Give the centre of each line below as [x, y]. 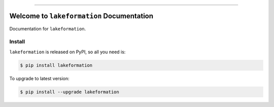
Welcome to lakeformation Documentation [81, 16]
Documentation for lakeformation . [48, 28]
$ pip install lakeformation [56, 65]
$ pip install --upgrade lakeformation [70, 92]
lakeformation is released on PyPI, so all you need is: [67, 52]
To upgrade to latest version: [39, 78]
